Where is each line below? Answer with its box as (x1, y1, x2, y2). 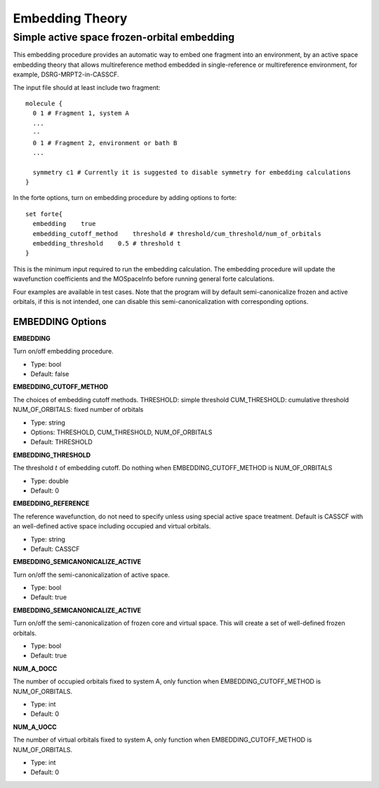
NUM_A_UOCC (13, 723, 58, 731)
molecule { (25, 99, 63, 107)
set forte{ (25, 210, 63, 218)
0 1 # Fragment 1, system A (32, 109, 130, 117)
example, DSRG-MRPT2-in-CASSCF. (13, 70, 119, 79)
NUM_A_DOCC (13, 664, 58, 673)
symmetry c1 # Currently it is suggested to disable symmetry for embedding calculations (32, 168, 351, 176)
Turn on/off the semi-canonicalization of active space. (13, 570, 170, 579)
